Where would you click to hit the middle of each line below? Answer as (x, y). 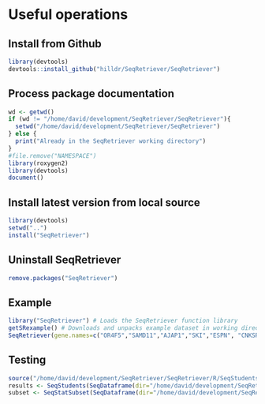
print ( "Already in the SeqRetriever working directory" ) (111, 141)
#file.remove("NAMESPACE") (52, 155)
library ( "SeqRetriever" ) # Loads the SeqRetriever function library (123, 321)
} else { (22, 134)
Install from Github (55, 44)
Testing (27, 360)
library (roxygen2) (38, 163)
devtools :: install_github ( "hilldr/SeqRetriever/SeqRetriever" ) (114, 69)
